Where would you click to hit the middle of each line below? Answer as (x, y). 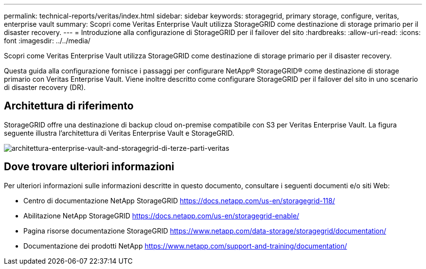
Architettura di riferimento (69, 106)
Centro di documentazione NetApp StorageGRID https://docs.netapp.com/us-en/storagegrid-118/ (179, 200)
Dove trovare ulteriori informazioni (89, 167)
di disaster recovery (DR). (45, 87)
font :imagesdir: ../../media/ (47, 41)
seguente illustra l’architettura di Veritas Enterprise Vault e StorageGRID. (119, 133)
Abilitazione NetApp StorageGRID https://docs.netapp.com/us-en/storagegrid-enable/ (161, 215)
